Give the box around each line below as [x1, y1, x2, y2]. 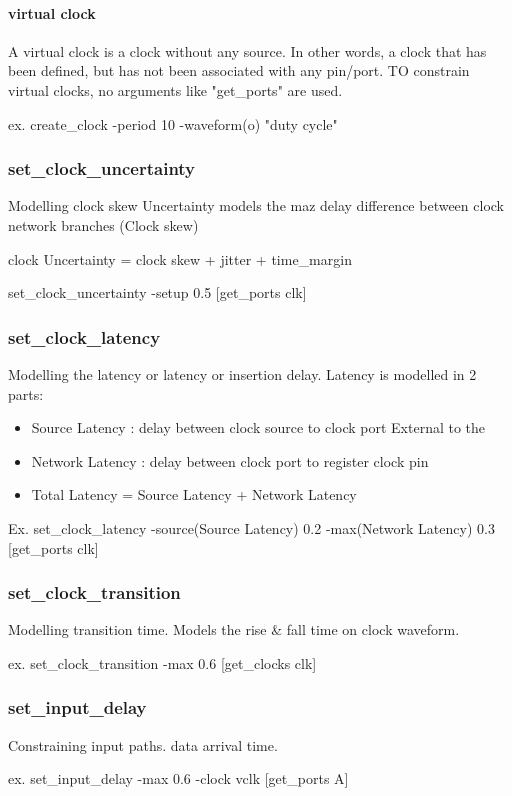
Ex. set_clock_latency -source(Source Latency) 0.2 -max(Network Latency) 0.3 [8, 517, 495, 538]
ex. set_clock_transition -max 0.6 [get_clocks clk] [8, 652, 317, 673]
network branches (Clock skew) [8, 214, 199, 235]
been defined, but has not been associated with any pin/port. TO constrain [8, 60, 470, 81]
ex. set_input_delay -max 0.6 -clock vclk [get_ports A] [8, 768, 349, 789]
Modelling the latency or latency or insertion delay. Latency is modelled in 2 [8, 363, 477, 384]
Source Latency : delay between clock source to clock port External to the [31, 417, 486, 438]
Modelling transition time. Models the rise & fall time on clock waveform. [8, 619, 460, 640]
